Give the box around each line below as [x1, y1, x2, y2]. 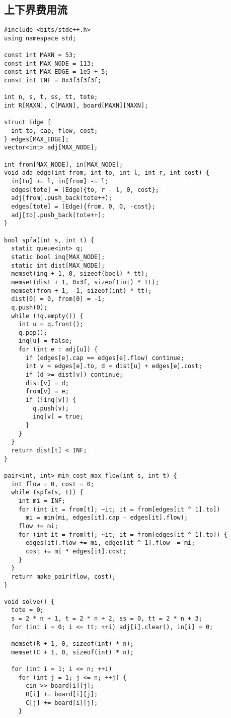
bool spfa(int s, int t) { [4, 236, 94, 244]
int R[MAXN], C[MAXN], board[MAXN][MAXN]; [4, 102, 148, 110]
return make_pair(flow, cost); [11, 573, 116, 580]
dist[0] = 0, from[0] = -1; [11, 295, 105, 303]
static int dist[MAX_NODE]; [11, 262, 105, 269]
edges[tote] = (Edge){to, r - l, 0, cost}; [11, 186, 159, 193]
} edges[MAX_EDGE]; [4, 135, 69, 143]
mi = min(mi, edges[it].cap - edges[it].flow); [25, 514, 188, 522]
